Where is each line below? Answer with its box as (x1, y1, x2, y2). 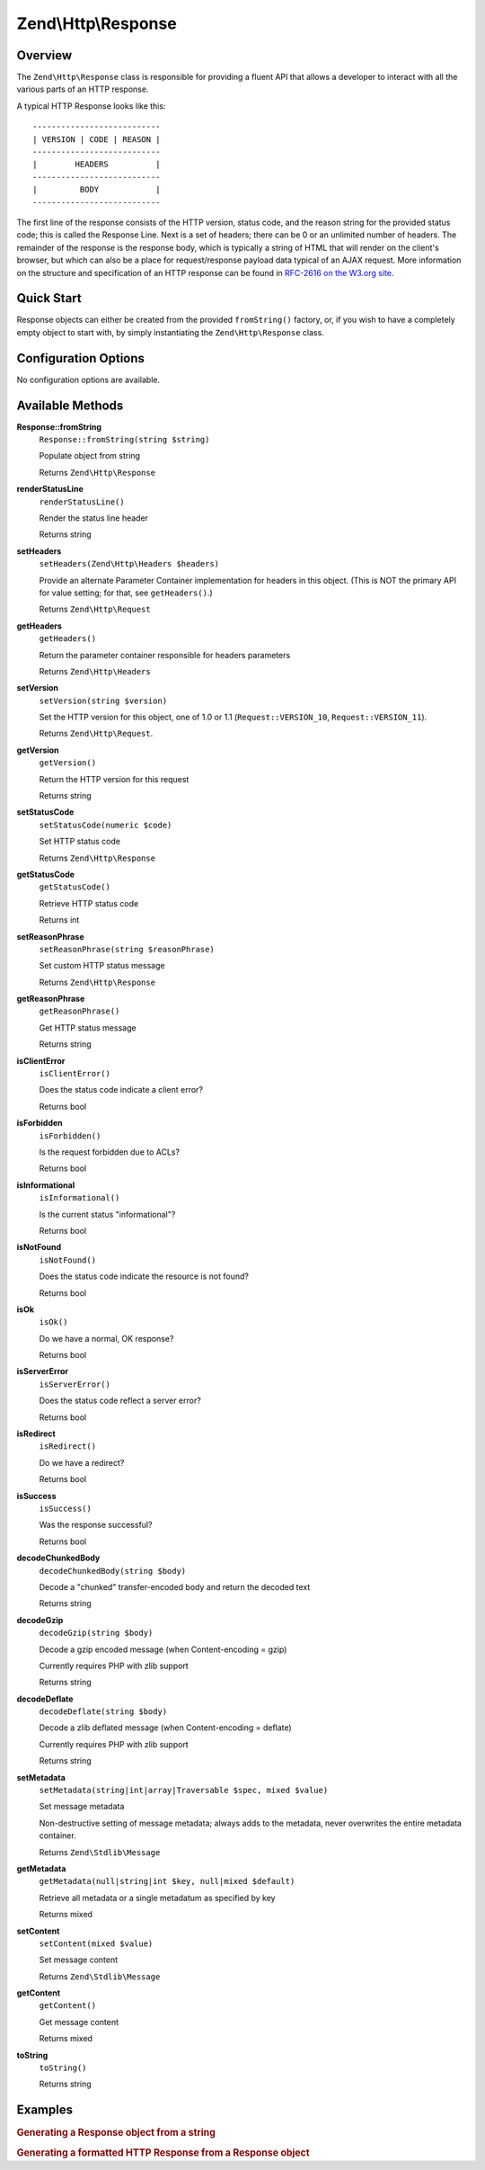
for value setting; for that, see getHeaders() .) (39, 587, 213, 598)
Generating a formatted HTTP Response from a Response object (16, 2146, 310, 2158)
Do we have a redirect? (39, 1457, 125, 1468)
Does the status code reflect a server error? (39, 1395, 201, 1406)
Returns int (39, 915, 80, 925)
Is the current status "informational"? (39, 1209, 176, 1219)
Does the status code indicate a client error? (39, 1085, 204, 1095)
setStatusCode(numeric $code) (39, 819, 172, 830)
